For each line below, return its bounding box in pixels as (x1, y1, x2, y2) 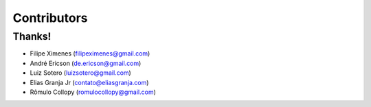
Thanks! (12, 30, 52, 43)
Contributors (12, 10, 89, 25)
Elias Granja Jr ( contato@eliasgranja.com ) (30, 78, 149, 86)
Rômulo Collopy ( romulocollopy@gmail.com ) (30, 88, 156, 96)
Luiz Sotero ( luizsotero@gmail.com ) (30, 69, 132, 77)
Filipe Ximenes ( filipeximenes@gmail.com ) (30, 49, 150, 58)
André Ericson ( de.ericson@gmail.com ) (30, 59, 142, 67)
